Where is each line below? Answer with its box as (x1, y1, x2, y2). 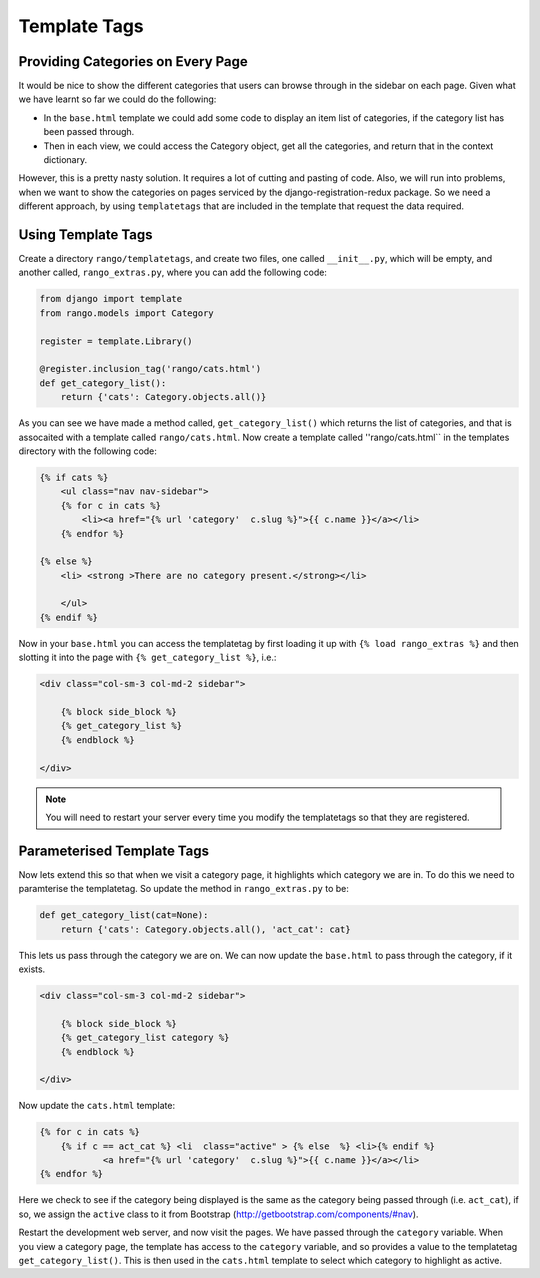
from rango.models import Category (39, 307, 214, 319)
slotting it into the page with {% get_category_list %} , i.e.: (18, 651, 277, 664)
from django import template (39, 293, 183, 305)
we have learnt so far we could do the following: (18, 93, 217, 105)
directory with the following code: (18, 445, 157, 457)
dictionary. (43, 154, 88, 166)
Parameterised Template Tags (18, 842, 210, 859)
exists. (18, 963, 46, 975)
